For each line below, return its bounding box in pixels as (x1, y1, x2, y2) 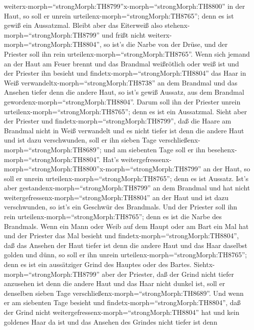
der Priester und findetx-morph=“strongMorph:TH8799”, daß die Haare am (4, 116, 231, 126)
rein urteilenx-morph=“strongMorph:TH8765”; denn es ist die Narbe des (4, 211, 222, 222)
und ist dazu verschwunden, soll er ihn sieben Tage (4, 135, 157, 145)
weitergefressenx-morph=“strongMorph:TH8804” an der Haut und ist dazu (4, 192, 229, 202)
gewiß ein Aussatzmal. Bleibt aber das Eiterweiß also (4, 20, 162, 30)
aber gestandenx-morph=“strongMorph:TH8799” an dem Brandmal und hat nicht (4, 183, 250, 193)
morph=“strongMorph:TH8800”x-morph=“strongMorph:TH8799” (4, 164, 201, 174)
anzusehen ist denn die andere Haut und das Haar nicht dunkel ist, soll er (4, 278, 225, 289)
